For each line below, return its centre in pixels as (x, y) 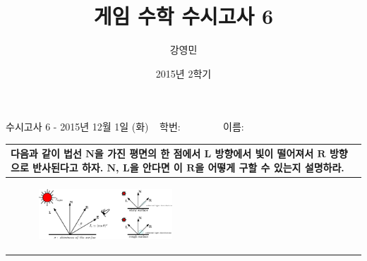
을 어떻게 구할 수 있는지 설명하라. (270, 167)
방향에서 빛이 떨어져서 (264, 153)
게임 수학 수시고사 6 (183, 16)
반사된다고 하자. (68, 167)
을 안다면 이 (156, 167)
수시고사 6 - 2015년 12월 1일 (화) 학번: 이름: (125, 127)
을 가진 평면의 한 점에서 (148, 153)
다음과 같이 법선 (46, 153)
